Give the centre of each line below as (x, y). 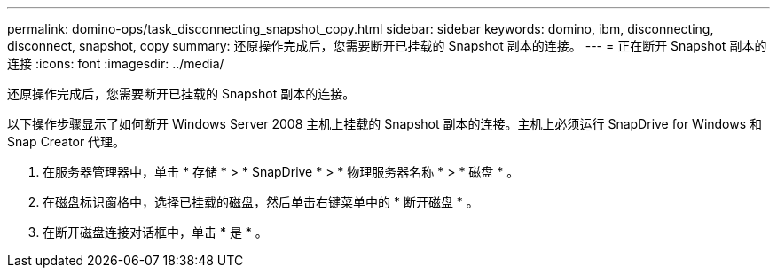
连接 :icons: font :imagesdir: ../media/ (116, 63)
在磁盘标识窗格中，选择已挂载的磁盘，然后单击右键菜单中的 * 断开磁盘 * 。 (261, 202)
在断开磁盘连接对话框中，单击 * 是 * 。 (155, 232)
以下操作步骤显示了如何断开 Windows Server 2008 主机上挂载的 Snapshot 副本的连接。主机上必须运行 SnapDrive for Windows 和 (385, 124)
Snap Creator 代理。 (67, 141)
